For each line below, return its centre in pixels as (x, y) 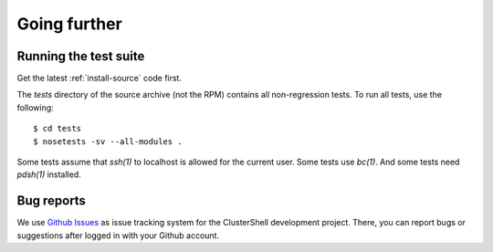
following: (35, 107)
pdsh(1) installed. (49, 174)
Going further (69, 24)
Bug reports (52, 201)
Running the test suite (81, 56)
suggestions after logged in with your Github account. (118, 235)
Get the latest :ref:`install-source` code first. (100, 79)
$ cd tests (58, 129)
